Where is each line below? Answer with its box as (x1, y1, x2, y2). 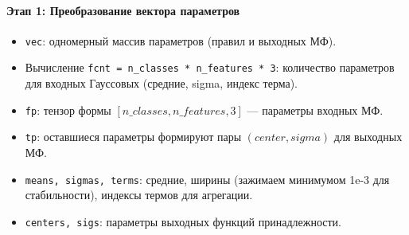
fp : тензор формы (25, 101, 111, 118)
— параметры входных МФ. (247, 101, 384, 118)
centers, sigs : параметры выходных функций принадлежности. (25, 213, 341, 229)
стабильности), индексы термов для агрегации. (25, 186, 253, 203)
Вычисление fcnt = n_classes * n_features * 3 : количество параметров (25, 59, 395, 76)
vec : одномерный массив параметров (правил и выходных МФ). (25, 32, 337, 49)
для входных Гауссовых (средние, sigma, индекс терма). (25, 75, 298, 92)
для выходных (333, 128, 403, 145)
